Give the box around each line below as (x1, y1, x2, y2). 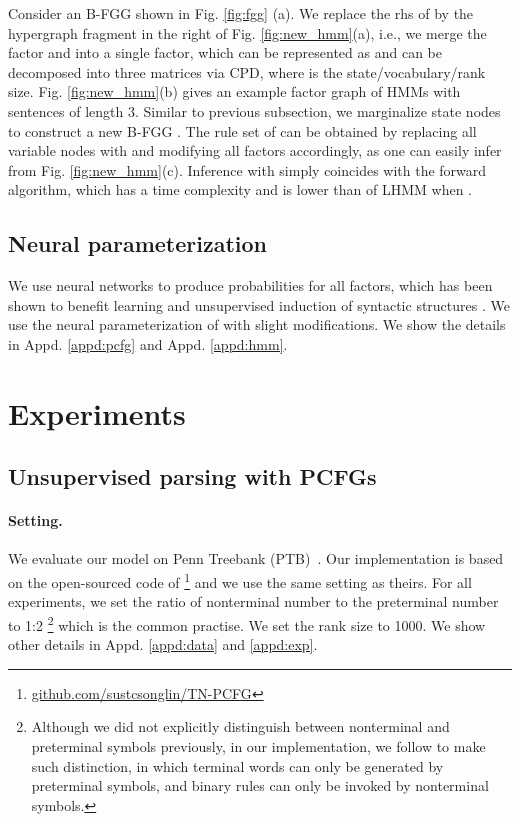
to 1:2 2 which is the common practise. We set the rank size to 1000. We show (8, 611, 486, 635)
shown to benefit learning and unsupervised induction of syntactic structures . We (8, 294, 510, 315)
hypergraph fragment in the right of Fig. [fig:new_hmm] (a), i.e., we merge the (8, 22, 487, 43)
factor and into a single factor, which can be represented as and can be (8, 42, 442, 63)
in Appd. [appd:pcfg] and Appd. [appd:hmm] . (8, 333, 288, 354)
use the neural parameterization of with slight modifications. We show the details (8, 314, 506, 335)
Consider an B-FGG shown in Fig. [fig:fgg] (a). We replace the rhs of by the (8, 3, 474, 23)
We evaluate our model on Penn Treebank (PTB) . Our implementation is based (8, 548, 504, 569)
